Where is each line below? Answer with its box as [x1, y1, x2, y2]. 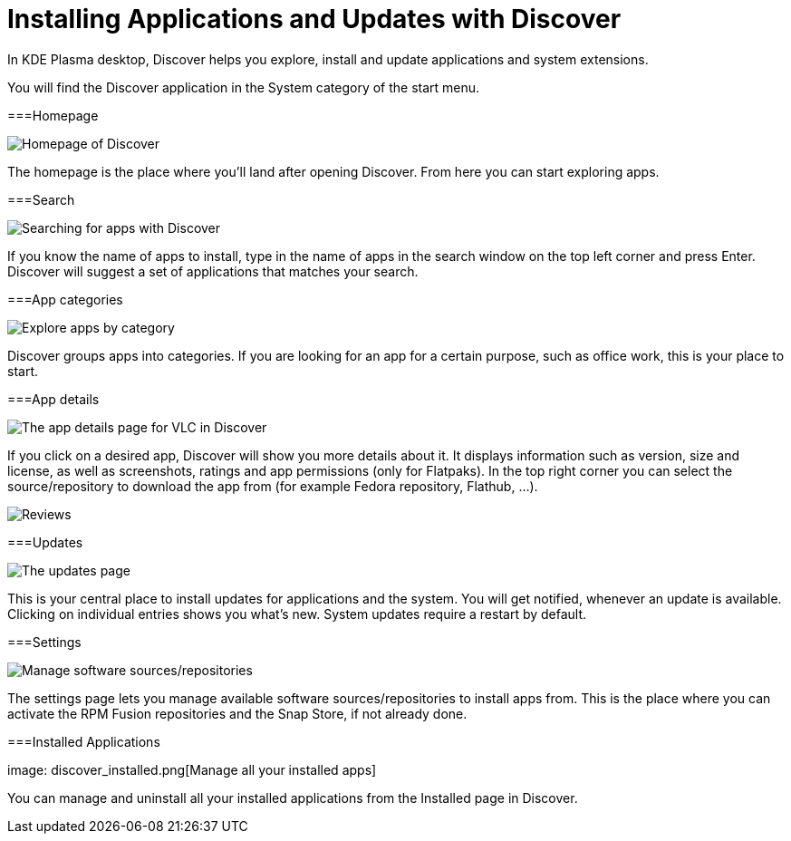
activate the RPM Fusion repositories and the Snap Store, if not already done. [7, 705, 468, 721]
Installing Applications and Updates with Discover [7, 4, 622, 34]
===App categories [7, 291, 123, 307]
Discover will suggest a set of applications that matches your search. [7, 263, 419, 279]
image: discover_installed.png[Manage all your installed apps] [7, 761, 377, 778]
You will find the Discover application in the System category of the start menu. [7, 79, 480, 95]
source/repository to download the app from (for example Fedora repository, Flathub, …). [7, 478, 538, 494]
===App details [7, 391, 100, 407]
